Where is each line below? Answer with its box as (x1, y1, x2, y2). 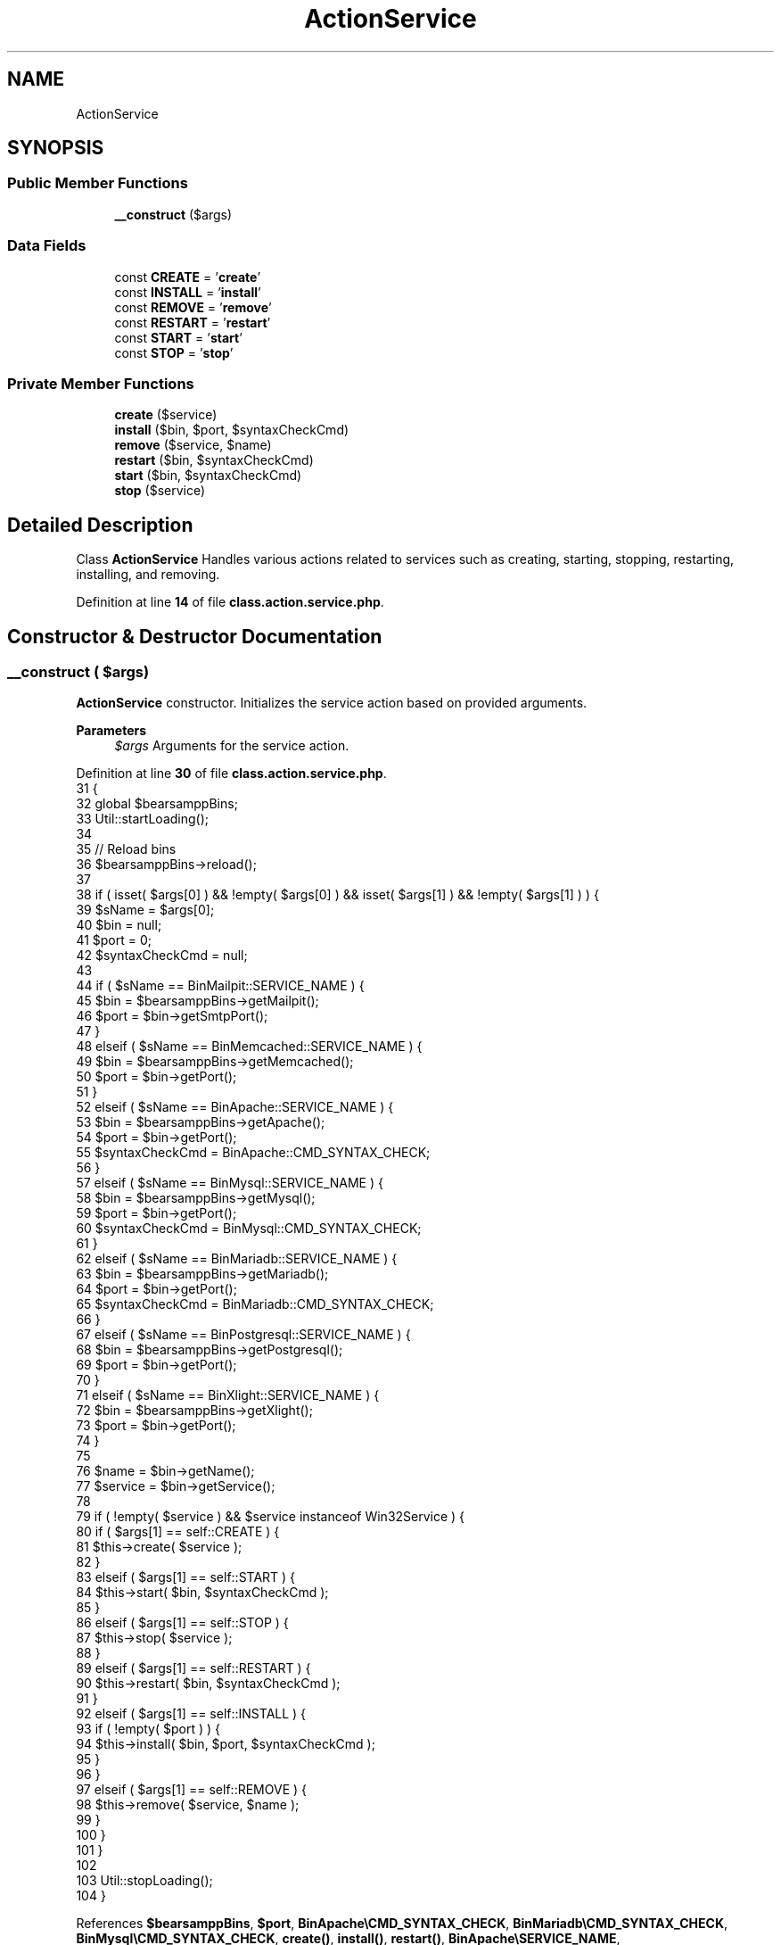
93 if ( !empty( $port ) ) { (76, 1721, 221, 1737)
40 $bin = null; (76, 917, 162, 933)
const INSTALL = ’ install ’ (114, 284, 261, 300)
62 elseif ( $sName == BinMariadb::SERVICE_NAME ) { (76, 1251, 398, 1267)
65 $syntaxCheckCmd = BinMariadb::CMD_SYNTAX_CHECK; (76, 1296, 434, 1312)
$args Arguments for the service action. (114, 738, 349, 754)
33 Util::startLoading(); (76, 811, 210, 827)
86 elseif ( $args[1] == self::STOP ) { (76, 1615, 289, 1631)
